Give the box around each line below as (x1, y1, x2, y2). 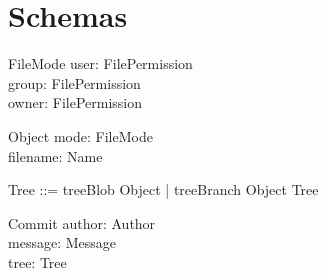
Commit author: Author (8, 212, 156, 233)
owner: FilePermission (8, 92, 143, 113)
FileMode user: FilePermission (8, 53, 193, 74)
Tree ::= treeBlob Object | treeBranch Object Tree (8, 179, 319, 200)
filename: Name (8, 145, 103, 166)
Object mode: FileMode (8, 125, 153, 146)
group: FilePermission (8, 72, 141, 93)
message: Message (8, 232, 116, 253)
